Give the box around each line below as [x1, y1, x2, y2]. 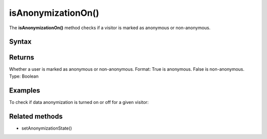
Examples [9, 86, 41, 94]
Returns [9, 53, 35, 62]
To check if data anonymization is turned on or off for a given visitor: [9, 99, 149, 105]
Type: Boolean [9, 73, 39, 79]
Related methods [9, 112, 63, 121]
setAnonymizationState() [21, 125, 72, 131]
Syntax [9, 38, 32, 46]
